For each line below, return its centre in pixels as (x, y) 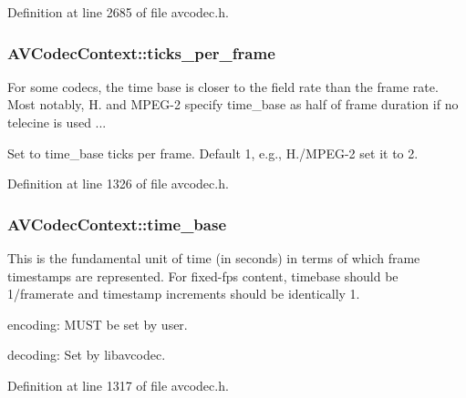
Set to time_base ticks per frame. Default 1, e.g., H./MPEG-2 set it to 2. (213, 153)
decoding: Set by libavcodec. (87, 355)
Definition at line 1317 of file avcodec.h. (118, 385)
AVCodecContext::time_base (117, 224)
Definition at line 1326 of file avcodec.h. (118, 184)
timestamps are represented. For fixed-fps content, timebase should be (203, 276)
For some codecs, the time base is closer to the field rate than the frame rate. (223, 86)
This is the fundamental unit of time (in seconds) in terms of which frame (214, 258)
